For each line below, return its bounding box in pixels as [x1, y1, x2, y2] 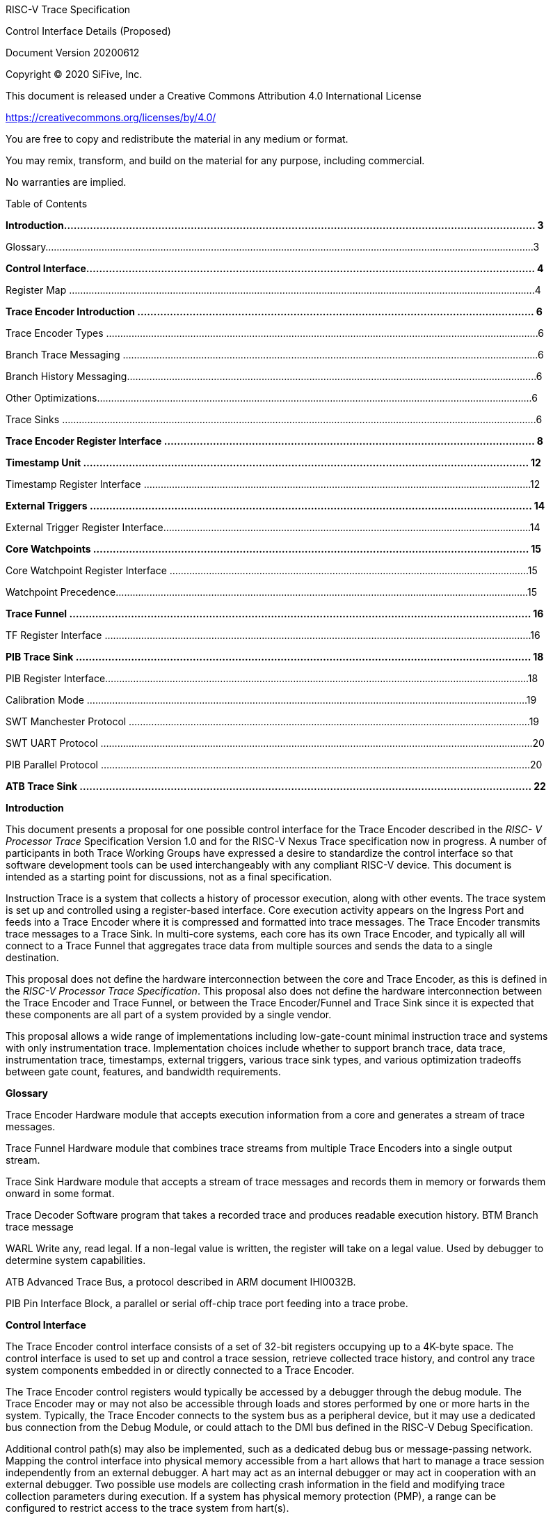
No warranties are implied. [6, 176, 127, 188]
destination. [6, 951, 59, 963]
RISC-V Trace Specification [6, 3, 131, 15]
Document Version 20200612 [6, 47, 140, 58]
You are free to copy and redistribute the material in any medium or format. [6, 133, 348, 145]
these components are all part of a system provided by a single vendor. [6, 1009, 332, 1020]
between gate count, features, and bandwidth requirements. [6, 1066, 281, 1077]
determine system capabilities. [6, 1254, 146, 1266]
